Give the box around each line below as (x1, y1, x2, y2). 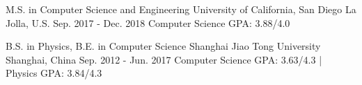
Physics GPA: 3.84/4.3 (6, 66, 102, 80)
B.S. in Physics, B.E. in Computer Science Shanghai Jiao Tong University (6, 39, 321, 53)
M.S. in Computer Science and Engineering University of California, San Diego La (6, 2, 356, 16)
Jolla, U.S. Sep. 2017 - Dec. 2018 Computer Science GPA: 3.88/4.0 (6, 15, 290, 30)
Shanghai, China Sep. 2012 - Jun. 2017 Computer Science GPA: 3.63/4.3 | (6, 52, 322, 66)
